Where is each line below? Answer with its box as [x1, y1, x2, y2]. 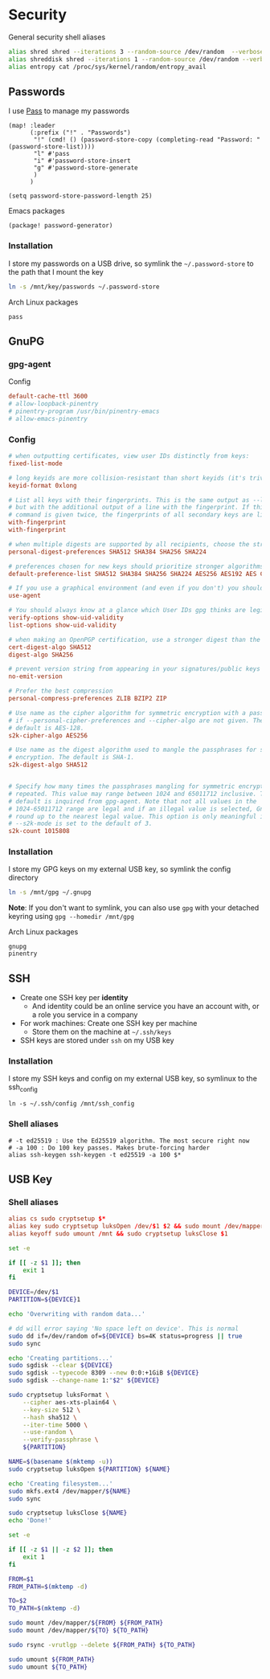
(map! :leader [8, 122, 56, 130]
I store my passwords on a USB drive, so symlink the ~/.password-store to [8, 259, 255, 268]
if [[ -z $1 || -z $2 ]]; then [8, 1546, 113, 1554]
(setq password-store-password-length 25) [8, 192, 153, 200]
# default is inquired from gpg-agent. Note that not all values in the [8, 797, 257, 805]
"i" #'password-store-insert [33, 157, 131, 165]
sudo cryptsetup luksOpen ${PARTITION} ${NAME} [8, 1465, 171, 1473]
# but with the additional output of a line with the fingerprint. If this [8, 504, 268, 512]
